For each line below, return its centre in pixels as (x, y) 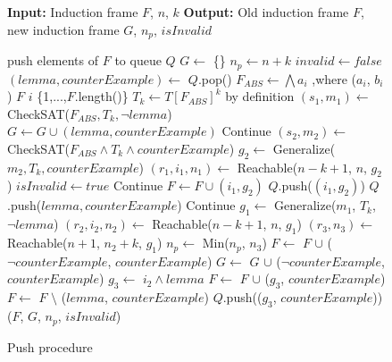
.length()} (101, 96)
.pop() (215, 78)
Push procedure (50, 346)
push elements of (53, 60)
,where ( (334, 78)
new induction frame (63, 29)
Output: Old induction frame (266, 12)
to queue (138, 60)
